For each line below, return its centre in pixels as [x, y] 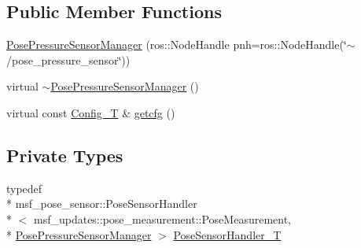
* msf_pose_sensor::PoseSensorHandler [102, 204]
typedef [24, 188]
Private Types [65, 155]
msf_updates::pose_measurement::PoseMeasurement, [162, 218]
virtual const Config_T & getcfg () [91, 112]
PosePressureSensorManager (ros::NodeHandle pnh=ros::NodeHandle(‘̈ [177, 44]
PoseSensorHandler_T [227, 234]
